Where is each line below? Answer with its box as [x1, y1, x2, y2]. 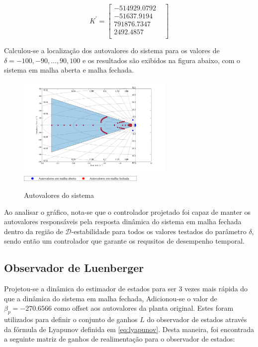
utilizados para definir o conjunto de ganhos [4, 314, 138, 325]
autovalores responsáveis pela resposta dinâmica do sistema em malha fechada [4, 216, 242, 227]
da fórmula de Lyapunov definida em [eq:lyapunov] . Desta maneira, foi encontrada [4, 324, 255, 334]
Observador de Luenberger [4, 260, 144, 275]
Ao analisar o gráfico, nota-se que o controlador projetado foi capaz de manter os [4, 206, 251, 217]
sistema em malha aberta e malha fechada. [4, 65, 134, 75]
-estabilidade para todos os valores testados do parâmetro [71, 226, 247, 236]
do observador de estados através [147, 314, 247, 325]
